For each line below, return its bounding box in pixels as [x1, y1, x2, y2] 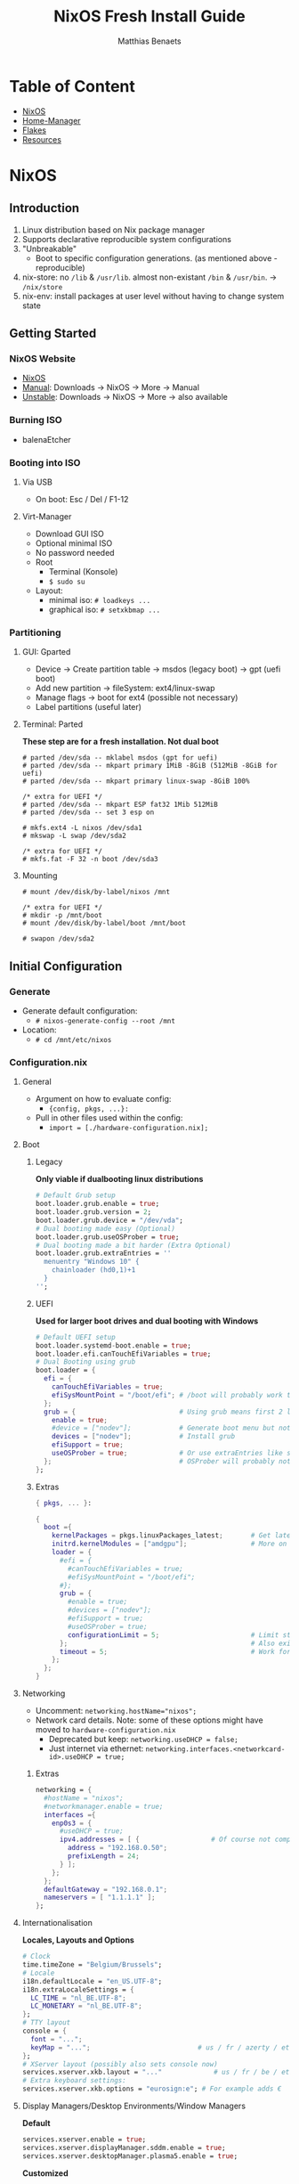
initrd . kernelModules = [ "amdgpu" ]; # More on [52, 1539, 287, 1549]
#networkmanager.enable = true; [43, 1802, 164, 1811]
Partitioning [9, 626, 61, 639]
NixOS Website [9, 353, 76, 364]
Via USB [21, 477, 53, 487]
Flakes [21, 125, 47, 135]
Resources [21, 134, 62, 144]
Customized [21, 2167, 69, 2179]
